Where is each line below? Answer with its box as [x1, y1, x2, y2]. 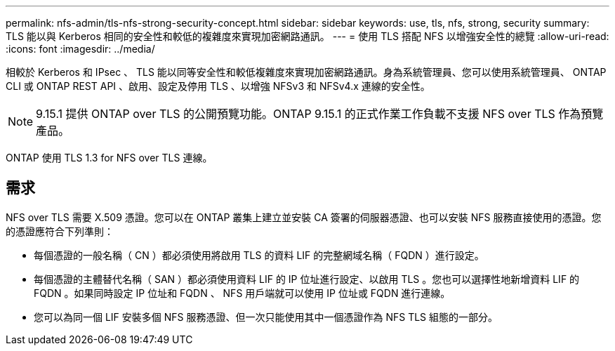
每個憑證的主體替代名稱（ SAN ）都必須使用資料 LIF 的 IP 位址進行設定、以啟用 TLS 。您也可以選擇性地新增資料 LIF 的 [34, 272, 580, 285]
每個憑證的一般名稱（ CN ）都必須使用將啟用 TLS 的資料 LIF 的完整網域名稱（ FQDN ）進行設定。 [34, 249, 484, 261]
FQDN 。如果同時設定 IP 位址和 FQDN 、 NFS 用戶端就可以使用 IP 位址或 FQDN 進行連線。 [34, 286, 451, 299]
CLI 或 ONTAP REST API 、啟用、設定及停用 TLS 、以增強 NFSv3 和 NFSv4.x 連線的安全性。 [6, 80, 430, 92]
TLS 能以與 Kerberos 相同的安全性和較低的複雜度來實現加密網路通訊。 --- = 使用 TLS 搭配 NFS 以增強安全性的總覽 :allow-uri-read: [6, 30, 609, 42]
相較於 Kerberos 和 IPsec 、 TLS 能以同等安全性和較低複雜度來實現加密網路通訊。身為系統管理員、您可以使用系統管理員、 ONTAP [6, 66, 607, 78]
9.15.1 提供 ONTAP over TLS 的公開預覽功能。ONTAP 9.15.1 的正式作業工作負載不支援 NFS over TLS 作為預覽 [36, 107, 604, 121]
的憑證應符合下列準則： [6, 225, 114, 237]
